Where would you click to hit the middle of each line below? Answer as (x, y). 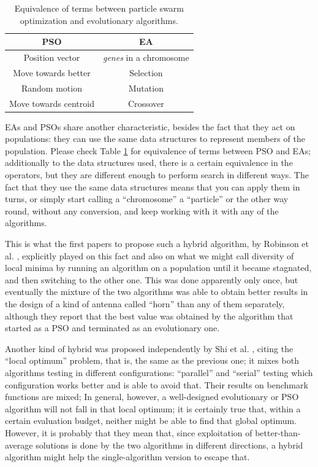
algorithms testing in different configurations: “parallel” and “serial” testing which (159, 372)
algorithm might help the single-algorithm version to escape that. (127, 457)
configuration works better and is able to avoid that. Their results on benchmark (157, 384)
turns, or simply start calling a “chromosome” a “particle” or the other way (147, 199)
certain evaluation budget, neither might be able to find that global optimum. (151, 421)
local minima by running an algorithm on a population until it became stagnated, (158, 268)
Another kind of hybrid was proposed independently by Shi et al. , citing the (149, 348)
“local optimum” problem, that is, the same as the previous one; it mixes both (152, 360)
